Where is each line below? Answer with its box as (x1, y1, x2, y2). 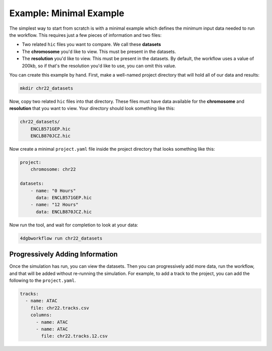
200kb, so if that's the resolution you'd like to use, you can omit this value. (22, 63, 176, 69)
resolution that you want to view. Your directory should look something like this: (9, 105, 175, 111)
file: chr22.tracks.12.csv (41, 333, 108, 339)
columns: (30, 312, 52, 318)
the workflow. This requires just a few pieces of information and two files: (9, 32, 162, 38)
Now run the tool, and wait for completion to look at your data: (9, 222, 139, 228)
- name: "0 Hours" (30, 188, 76, 194)
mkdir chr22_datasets (20, 85, 74, 91)
